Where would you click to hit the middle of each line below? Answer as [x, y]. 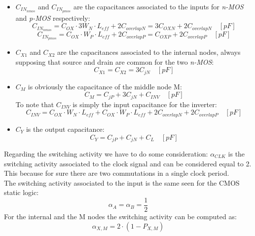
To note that [35, 104]
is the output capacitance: [65, 129]
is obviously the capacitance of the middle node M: [105, 86]
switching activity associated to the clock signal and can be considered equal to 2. [128, 163]
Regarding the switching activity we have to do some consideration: [106, 153]
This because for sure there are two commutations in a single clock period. [117, 173]
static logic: [21, 192]
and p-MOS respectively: [53, 18]
